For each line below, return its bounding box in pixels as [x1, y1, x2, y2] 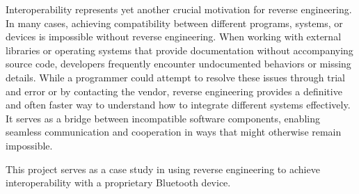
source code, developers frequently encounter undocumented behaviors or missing [6, 56, 351, 71]
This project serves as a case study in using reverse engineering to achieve [6, 161, 320, 176]
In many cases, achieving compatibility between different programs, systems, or [6, 15, 343, 30]
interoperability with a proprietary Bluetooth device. [6, 175, 231, 190]
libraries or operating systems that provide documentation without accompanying [6, 42, 353, 57]
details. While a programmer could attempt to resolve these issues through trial [6, 70, 345, 84]
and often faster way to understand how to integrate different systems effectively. [6, 97, 351, 112]
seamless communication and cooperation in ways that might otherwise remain [6, 124, 342, 139]
